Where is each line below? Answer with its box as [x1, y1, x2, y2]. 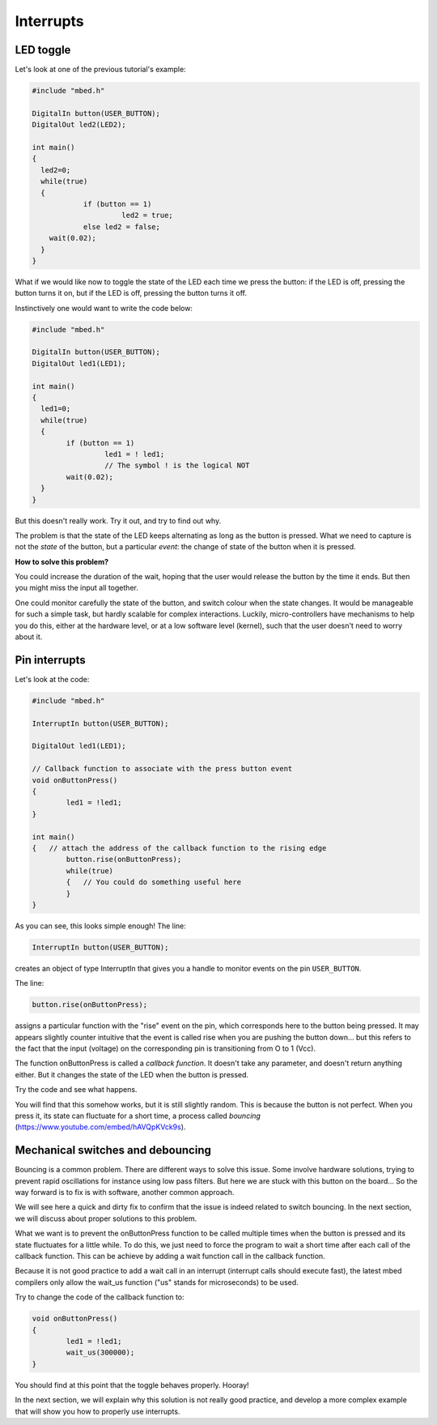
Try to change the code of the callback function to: [15, 1292, 185, 1302]
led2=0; [40, 165, 71, 174]
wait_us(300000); [66, 1348, 135, 1357]
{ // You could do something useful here [66, 877, 242, 887]
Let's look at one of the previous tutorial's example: [15, 65, 186, 75]
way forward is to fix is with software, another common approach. [15, 1188, 235, 1197]
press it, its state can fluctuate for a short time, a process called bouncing [15, 1111, 261, 1120]
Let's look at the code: [15, 674, 90, 684]
